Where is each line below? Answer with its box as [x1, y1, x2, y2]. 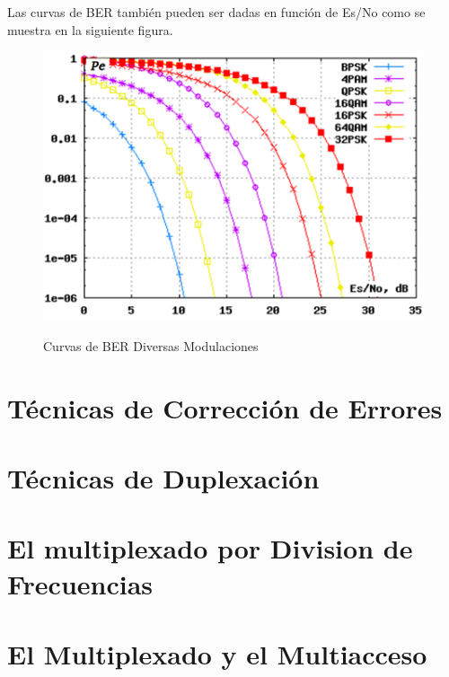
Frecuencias [7, 565, 154, 602]
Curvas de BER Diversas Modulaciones [43, 336, 259, 355]
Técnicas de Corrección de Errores [7, 389, 443, 426]
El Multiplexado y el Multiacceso [7, 636, 427, 673]
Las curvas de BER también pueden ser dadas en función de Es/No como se [7, 3, 426, 21]
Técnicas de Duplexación [7, 460, 320, 497]
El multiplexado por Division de [7, 530, 413, 567]
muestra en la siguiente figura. [7, 20, 173, 39]
